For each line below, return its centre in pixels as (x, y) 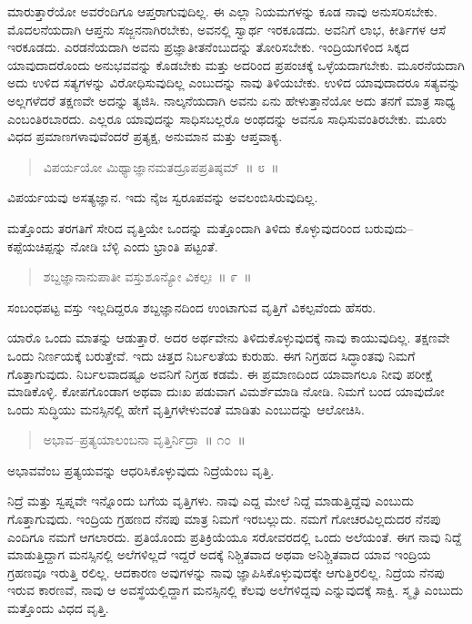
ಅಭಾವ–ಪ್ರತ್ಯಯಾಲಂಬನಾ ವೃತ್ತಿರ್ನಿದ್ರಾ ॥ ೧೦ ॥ (144, 440)
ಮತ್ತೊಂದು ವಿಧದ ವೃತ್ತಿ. (58, 608)
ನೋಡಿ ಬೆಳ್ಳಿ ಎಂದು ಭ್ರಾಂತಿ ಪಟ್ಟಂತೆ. (144, 246)
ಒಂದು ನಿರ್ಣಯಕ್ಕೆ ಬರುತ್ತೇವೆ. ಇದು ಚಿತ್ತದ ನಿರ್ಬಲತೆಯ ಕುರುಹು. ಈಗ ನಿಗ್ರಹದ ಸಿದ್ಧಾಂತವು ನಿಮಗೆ (211, 355)
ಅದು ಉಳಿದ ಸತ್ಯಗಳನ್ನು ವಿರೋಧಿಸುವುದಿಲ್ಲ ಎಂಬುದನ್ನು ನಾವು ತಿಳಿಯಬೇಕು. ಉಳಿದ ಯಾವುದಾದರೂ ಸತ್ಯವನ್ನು (234, 82)
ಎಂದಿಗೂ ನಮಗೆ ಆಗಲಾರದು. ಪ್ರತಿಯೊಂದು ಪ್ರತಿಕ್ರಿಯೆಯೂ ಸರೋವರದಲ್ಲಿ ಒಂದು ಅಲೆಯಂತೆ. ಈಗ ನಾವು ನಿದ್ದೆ (235, 536)
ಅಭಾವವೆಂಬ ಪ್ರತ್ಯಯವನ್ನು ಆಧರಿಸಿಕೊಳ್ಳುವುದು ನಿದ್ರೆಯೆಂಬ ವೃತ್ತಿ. (141, 470)
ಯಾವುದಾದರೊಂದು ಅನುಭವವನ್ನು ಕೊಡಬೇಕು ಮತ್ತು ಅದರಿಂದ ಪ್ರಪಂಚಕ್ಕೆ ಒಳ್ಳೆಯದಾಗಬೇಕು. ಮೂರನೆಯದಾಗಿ (236, 64)
